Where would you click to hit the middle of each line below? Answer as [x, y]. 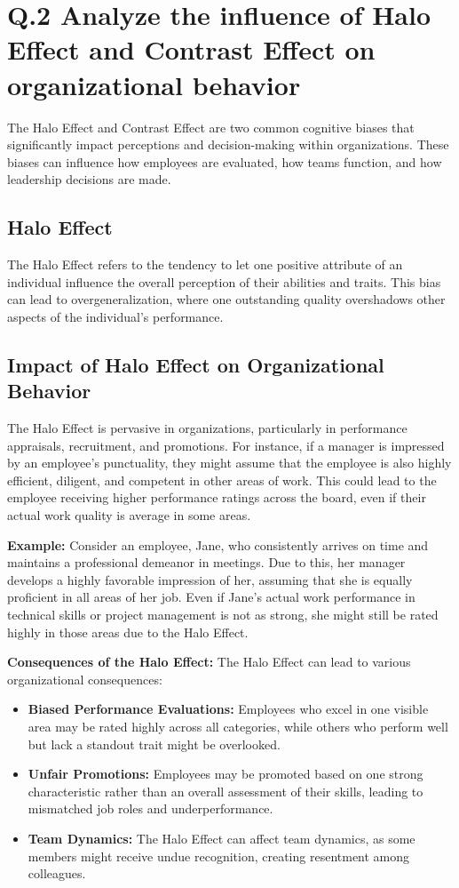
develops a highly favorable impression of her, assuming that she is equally [210, 579]
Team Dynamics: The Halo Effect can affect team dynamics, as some [222, 838]
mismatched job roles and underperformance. [150, 808]
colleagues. [57, 873]
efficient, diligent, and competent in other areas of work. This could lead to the [222, 480]
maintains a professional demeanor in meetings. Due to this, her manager [206, 562]
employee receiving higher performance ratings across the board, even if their [217, 497]
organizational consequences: [85, 679]
